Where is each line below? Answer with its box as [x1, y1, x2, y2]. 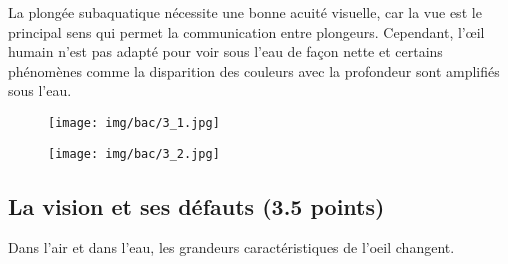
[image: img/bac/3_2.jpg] [48, 146, 220, 161]
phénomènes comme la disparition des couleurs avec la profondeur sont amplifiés [8, 60, 500, 81]
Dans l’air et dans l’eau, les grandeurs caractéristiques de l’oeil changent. [8, 237, 455, 258]
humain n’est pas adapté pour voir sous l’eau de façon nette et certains [8, 41, 443, 62]
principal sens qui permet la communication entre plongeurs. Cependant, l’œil [8, 21, 485, 42]
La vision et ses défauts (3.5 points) [8, 190, 385, 221]
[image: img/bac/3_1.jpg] [48, 115, 220, 130]
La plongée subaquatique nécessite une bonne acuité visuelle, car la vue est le [8, 2, 482, 22]
